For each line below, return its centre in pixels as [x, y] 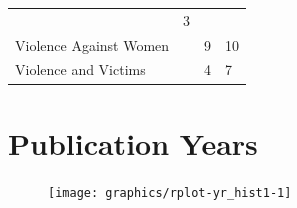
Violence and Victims [80, 69]
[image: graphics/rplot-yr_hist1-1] [170, 192]
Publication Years [133, 142]
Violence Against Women [92, 44]
